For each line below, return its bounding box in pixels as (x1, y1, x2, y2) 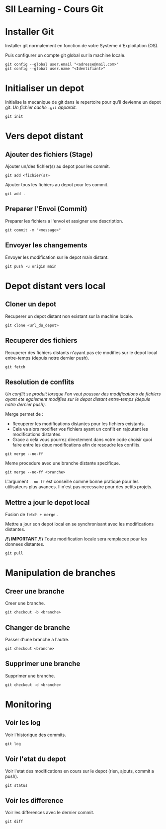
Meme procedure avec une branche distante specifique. (5, 460, 120, 466)
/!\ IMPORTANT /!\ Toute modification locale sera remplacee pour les (5, 536, 148, 542)
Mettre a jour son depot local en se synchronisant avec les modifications (5, 521, 154, 527)
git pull (5, 551, 23, 556)
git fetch (5, 364, 26, 370)
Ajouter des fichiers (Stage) (5, 150, 93, 158)
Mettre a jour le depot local (5, 498, 90, 507)
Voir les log (5, 719, 41, 727)
